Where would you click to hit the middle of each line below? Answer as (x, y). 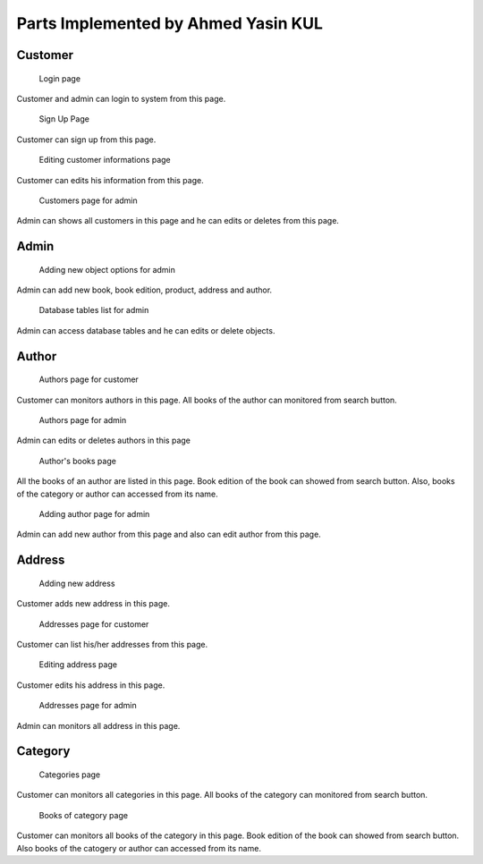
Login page (59, 78)
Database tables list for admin (94, 310)
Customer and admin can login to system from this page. (121, 98)
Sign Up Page (64, 119)
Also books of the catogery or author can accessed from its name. (139, 848)
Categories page (70, 775)
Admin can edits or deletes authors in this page (104, 440)
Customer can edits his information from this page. (110, 180)
